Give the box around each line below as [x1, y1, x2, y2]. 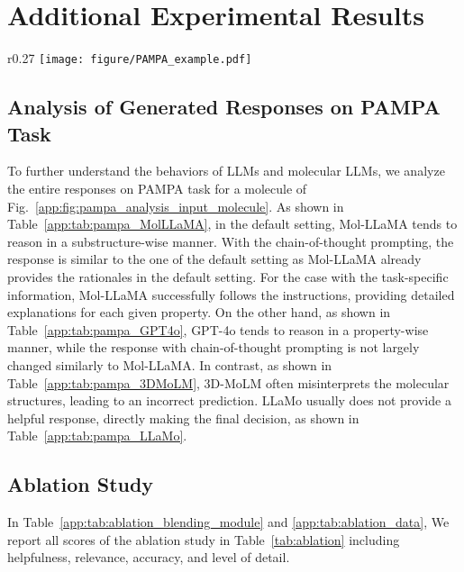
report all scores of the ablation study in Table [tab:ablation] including [7, 530, 400, 549]
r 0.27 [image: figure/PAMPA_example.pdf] [7, 49, 252, 68]
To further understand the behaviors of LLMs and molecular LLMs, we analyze [7, 161, 445, 180]
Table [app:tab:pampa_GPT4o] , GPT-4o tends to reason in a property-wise [7, 320, 429, 339]
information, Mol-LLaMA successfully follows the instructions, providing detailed [7, 285, 455, 304]
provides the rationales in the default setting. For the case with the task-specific [7, 267, 449, 286]
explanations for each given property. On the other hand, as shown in [7, 303, 391, 322]
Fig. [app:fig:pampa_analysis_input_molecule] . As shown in [7, 196, 344, 215]
